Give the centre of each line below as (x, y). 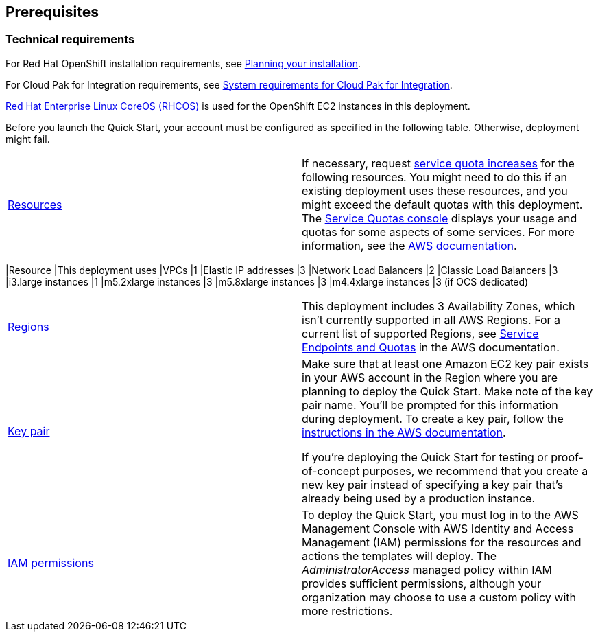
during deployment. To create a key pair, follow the (433, 418)
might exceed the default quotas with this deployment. (442, 204)
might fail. (28, 139)
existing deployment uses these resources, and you (435, 190)
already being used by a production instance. (419, 498)
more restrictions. (347, 611)
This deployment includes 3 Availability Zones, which (439, 306)
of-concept (331, 471)
